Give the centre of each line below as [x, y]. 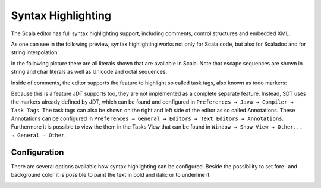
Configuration [37, 152]
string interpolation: [35, 52]
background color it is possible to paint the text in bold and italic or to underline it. [111, 175]
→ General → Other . [39, 135]
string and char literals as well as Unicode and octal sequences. [89, 72]
